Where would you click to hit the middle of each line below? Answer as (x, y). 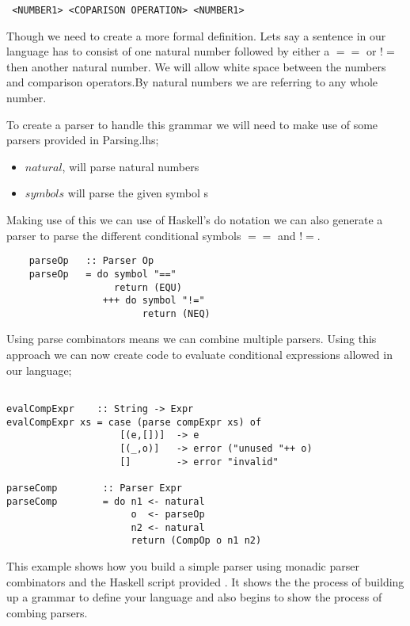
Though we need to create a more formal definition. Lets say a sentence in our (196, 35)
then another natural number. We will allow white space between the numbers (196, 66)
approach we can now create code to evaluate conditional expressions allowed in (199, 355)
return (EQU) (148, 287)
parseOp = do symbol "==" (102, 274)
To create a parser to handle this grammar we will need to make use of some (192, 124)
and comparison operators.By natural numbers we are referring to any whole (192, 82)
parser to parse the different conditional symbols (124, 235)
